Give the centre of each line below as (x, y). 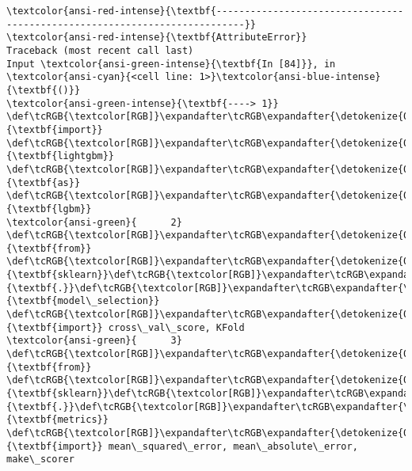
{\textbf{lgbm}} (49, 209)
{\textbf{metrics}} (57, 420)
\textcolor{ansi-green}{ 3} (94, 341)
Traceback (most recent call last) (100, 50)
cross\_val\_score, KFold (176, 327)
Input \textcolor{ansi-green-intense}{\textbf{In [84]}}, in (171, 64)
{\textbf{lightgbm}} (61, 156)
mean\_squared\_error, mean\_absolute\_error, (233, 446)
